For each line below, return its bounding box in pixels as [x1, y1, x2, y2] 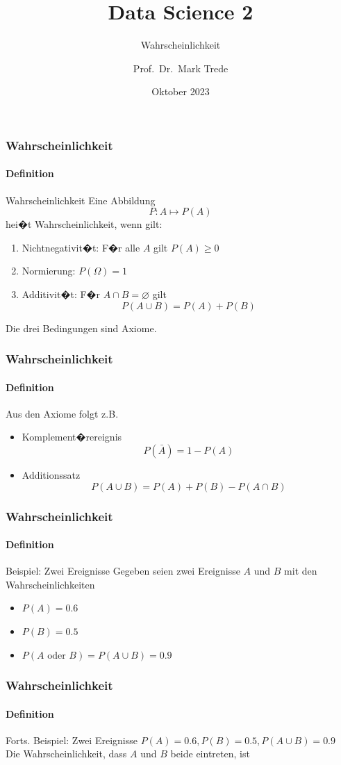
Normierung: [22, 263, 76, 278]
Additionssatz [22, 468, 81, 482]
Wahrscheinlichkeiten [6, 577, 95, 591]
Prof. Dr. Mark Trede [133, 60, 228, 75]
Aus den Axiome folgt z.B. [6, 406, 119, 420]
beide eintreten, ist [170, 746, 250, 761]
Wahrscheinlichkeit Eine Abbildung [6, 192, 156, 207]
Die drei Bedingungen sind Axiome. [6, 320, 157, 335]
